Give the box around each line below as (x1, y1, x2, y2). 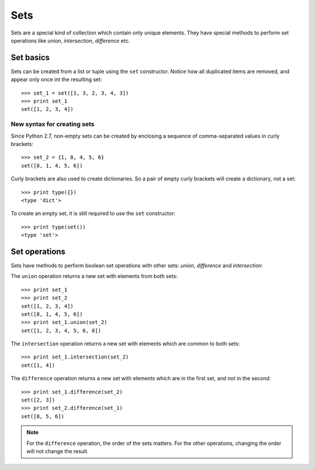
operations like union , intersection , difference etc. (10, 37, 131, 44)
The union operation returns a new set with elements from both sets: (10, 273, 178, 280)
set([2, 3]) (21, 397, 55, 403)
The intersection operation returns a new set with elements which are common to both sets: (10, 340, 240, 347)
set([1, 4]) (21, 362, 55, 368)
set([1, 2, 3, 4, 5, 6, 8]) (21, 327, 101, 334)
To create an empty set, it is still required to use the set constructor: (10, 210, 176, 217)
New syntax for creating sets (10, 120, 94, 128)
